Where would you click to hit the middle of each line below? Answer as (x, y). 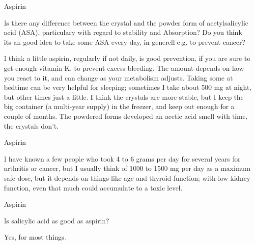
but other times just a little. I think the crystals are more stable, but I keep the (124, 96)
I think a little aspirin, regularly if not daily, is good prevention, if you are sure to (127, 58)
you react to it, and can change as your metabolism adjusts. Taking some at (118, 77)
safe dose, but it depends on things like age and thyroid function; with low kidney (127, 177)
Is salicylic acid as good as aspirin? (57, 220)
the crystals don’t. (31, 125)
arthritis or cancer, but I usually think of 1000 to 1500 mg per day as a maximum (127, 168)
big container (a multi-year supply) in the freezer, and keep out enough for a (119, 106)
